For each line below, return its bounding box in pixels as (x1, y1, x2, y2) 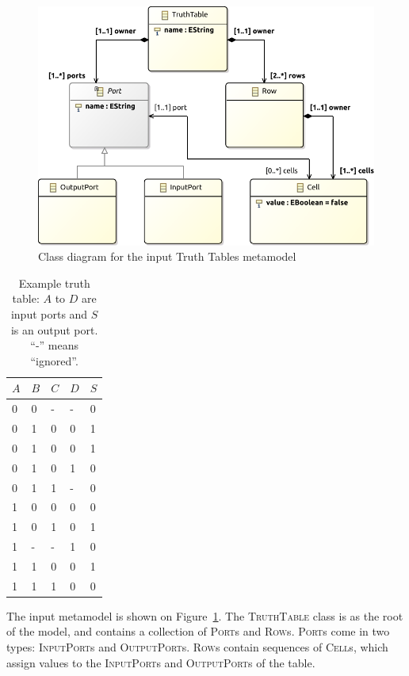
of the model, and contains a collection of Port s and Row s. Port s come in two (6, 623, 390, 640)
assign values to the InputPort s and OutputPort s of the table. (6, 654, 315, 670)
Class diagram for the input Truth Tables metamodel (38, 248, 296, 265)
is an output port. (10, 321, 98, 338)
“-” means (30, 337, 79, 353)
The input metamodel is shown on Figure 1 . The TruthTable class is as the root (6, 607, 403, 624)
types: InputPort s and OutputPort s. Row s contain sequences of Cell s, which (6, 639, 388, 655)
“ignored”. (30, 352, 78, 369)
